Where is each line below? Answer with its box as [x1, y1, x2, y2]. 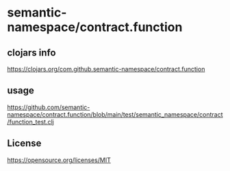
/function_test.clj [7, 117, 55, 126]
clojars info [7, 47, 56, 58]
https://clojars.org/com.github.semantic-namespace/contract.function [7, 65, 205, 73]
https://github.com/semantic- [7, 103, 90, 111]
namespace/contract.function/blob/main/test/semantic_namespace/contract [7, 110, 223, 118]
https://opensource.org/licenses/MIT [7, 156, 111, 164]
